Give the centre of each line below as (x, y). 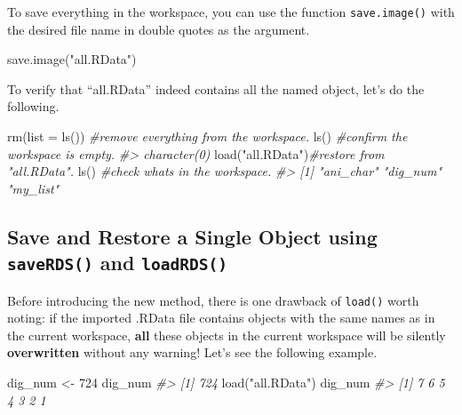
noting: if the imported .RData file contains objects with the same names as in (221, 318)
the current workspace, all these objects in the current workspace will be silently (227, 335)
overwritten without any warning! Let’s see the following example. (192, 352)
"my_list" (33, 188)
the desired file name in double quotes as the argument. (159, 29)
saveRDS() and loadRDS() (118, 263)
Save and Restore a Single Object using (192, 236)
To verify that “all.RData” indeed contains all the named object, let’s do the (216, 88)
